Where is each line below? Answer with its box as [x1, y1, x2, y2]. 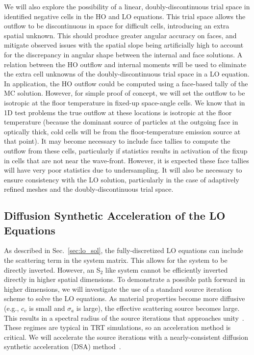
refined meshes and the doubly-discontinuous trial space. [4, 184, 174, 194]
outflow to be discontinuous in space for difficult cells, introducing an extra [4, 21, 229, 31]
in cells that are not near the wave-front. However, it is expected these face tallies [4, 155, 249, 165]
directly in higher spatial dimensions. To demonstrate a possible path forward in [4, 274, 245, 284]
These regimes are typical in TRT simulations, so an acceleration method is [4, 322, 231, 332]
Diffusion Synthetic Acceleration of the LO [4, 208, 226, 223]
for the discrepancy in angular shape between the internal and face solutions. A [4, 49, 243, 59]
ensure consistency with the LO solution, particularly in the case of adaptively [4, 174, 239, 184]
